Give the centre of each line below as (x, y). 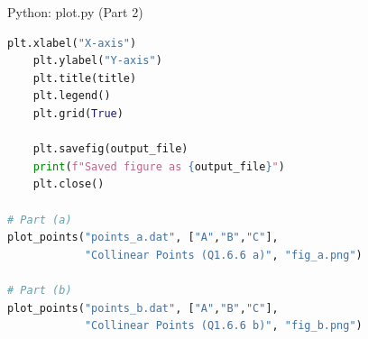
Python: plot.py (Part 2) (75, 12)
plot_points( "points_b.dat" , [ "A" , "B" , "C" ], (143, 308)
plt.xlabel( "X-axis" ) (72, 43)
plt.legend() (72, 96)
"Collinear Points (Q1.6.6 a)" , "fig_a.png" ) (223, 255)
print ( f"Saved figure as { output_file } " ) (159, 166)
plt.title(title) (85, 78)
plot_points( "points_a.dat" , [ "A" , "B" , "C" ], (143, 238)
